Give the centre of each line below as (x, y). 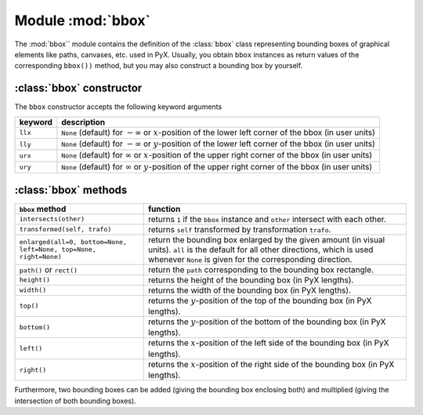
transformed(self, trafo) (65, 229)
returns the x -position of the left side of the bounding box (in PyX (268, 343)
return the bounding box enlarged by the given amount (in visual (266, 239)
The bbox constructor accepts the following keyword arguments (118, 107)
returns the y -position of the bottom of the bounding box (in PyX (267, 322)
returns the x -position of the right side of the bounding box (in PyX (271, 364)
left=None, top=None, (58, 250)
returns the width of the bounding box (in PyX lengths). (249, 290)
